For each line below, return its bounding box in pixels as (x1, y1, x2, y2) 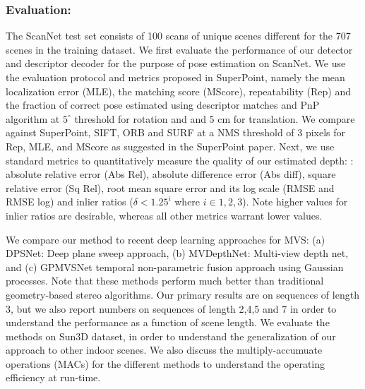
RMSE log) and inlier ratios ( (6, 194, 133, 209)
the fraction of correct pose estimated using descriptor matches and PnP (6, 97, 320, 112)
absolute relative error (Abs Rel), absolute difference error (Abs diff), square (6, 167, 336, 181)
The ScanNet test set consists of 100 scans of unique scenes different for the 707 (6, 28, 351, 43)
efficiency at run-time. (6, 370, 101, 385)
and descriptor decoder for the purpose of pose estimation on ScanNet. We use (6, 56, 346, 71)
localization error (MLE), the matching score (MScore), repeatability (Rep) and (6, 83, 351, 98)
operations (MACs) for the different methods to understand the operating (6, 356, 325, 371)
